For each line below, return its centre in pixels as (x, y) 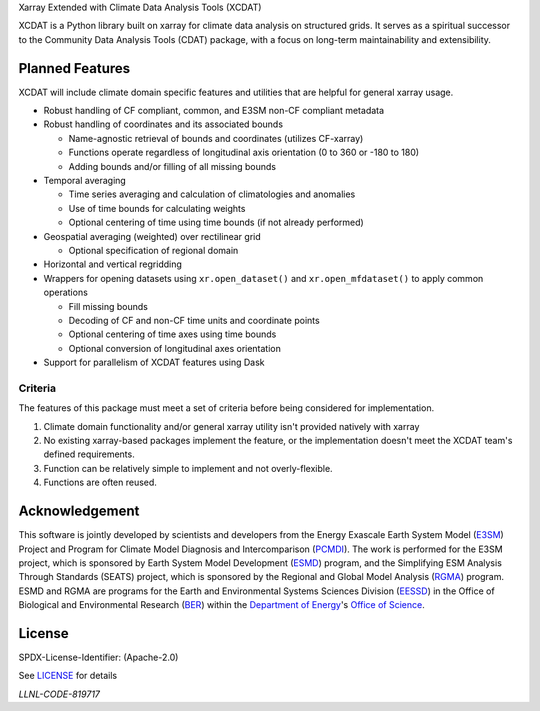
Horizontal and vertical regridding (112, 264)
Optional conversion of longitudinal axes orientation (175, 348)
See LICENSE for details (68, 676)
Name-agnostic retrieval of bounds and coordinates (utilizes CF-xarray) (216, 138)
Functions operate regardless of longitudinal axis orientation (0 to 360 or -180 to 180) (244, 152)
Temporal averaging (85, 181)
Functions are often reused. (100, 482)
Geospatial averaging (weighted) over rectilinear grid (152, 236)
